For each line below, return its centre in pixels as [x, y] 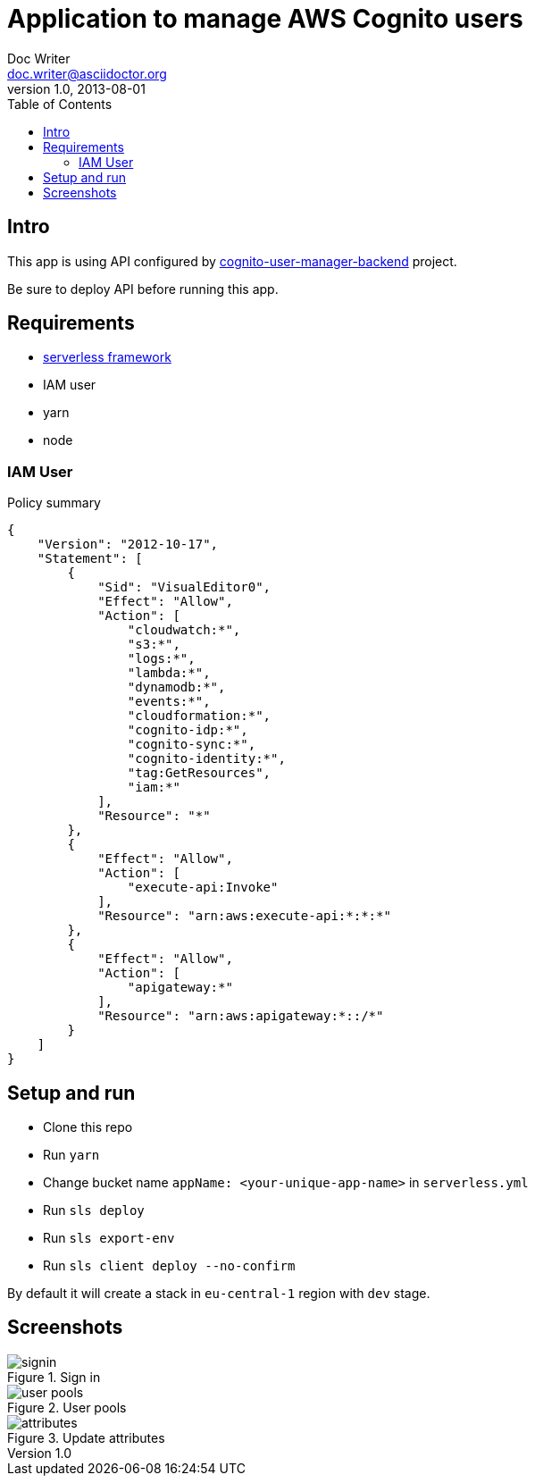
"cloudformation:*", [199, 716]
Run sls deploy [94, 1211]
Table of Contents [60, 104]
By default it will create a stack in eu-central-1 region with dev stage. [219, 1294]
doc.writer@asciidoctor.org [87, 73]
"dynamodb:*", [176, 687]
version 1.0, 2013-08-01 [76, 88]
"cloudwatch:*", [184, 630]
